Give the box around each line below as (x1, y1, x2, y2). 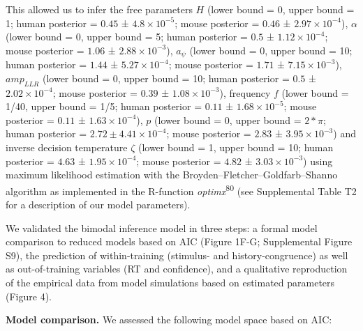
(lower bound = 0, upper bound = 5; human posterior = (6, 29, 248, 44)
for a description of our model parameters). (6, 197, 191, 212)
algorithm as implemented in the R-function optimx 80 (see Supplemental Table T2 (6, 181, 357, 198)
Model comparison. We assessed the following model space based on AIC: (6, 312, 332, 327)
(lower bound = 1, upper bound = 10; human (138, 140, 334, 154)
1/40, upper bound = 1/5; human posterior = (6, 99, 202, 114)
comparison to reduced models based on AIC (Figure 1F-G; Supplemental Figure (6, 234, 353, 249)
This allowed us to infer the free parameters (6, 2, 193, 16)
